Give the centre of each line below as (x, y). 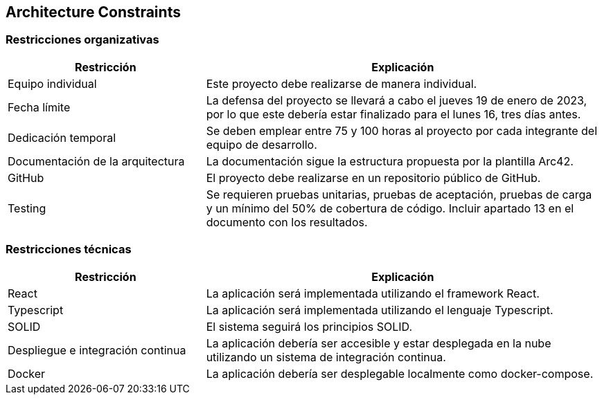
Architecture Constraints (93, 12)
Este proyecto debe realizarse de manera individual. (342, 83)
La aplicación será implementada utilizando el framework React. (373, 293)
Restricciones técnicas (69, 249)
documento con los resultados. (287, 222)
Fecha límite (39, 107)
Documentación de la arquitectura (96, 161)
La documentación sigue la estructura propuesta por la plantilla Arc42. (390, 161)
